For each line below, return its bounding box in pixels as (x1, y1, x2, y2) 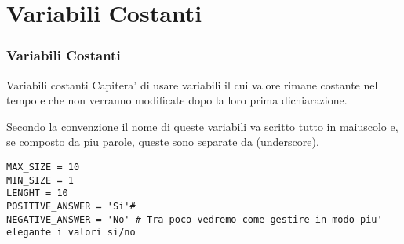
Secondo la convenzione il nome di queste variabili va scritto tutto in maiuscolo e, (6, 118, 399, 134)
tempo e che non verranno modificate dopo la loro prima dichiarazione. (6, 92, 348, 108)
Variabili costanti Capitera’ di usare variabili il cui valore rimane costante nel (6, 76, 378, 93)
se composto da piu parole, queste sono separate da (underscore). (6, 133, 319, 150)
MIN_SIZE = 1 (6, 174, 74, 186)
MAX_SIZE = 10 (6, 161, 80, 173)
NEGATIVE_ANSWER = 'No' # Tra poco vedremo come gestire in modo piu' (6, 213, 383, 225)
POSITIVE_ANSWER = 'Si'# (6, 200, 136, 212)
